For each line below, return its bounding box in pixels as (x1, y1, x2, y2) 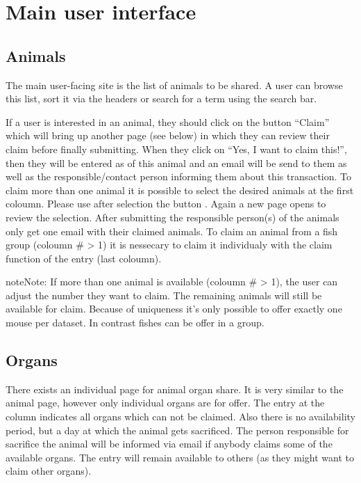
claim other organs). (6, 464, 92, 478)
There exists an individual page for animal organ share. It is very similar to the (6, 381, 344, 396)
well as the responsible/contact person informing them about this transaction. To (6, 169, 352, 184)
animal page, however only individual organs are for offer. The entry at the (6, 395, 325, 410)
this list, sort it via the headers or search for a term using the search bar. (6, 91, 317, 106)
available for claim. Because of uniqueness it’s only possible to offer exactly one (6, 301, 342, 316)
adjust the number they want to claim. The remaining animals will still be (6, 287, 322, 302)
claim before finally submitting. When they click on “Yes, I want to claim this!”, (6, 141, 347, 156)
